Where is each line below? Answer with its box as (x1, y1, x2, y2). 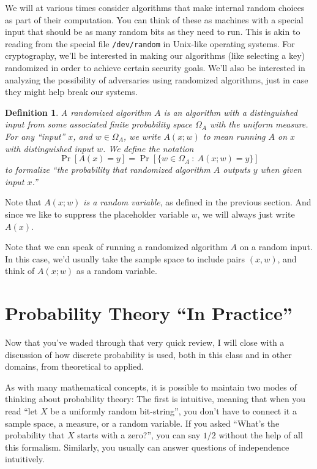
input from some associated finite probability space (5, 118, 192, 131)
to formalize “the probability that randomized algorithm (5, 163, 211, 176)
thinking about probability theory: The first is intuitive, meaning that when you (5, 392, 306, 405)
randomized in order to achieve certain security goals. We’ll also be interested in (5, 61, 305, 74)
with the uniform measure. (209, 118, 308, 131)
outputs (223, 163, 250, 176)
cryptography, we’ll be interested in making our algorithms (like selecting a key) (5, 49, 305, 62)
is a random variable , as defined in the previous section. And (83, 196, 311, 208)
